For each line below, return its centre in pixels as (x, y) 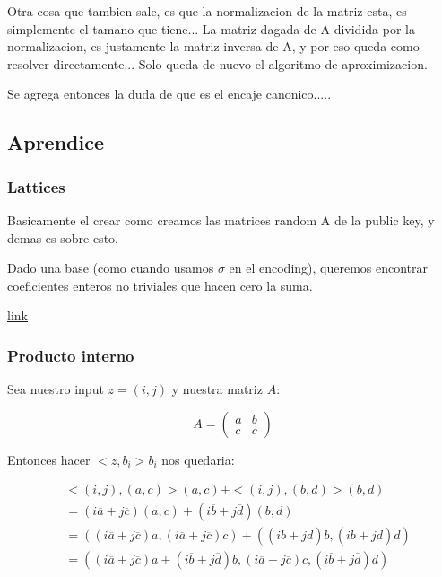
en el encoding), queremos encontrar (329, 268)
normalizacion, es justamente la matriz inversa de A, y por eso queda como (213, 46)
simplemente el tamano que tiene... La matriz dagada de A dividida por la (211, 28)
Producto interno (71, 355)
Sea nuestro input (56, 389)
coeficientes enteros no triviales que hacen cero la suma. (160, 285)
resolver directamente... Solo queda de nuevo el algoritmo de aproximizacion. (217, 63)
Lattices (36, 186)
